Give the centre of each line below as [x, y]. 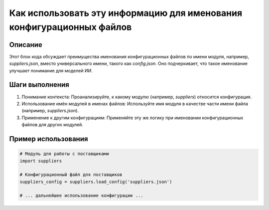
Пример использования [49, 139]
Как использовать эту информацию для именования [126, 13]
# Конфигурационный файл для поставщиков [71, 175]
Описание [26, 45]
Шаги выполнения [39, 85]
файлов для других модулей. [52, 125]
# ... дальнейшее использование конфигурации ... [81, 196]
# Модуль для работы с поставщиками [65, 154]
